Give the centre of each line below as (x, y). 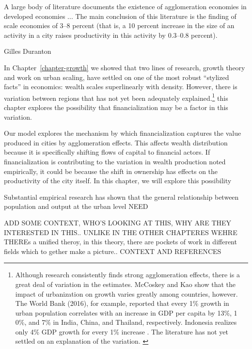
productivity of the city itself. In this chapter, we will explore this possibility (118, 181)
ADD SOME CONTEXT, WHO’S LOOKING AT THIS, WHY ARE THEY (118, 222)
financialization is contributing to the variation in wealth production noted (115, 161)
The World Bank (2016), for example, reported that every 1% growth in (122, 303)
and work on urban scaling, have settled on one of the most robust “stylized (117, 77)
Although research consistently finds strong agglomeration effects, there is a (127, 275)
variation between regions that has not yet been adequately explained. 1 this (116, 97)
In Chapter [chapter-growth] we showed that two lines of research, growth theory (125, 67)
